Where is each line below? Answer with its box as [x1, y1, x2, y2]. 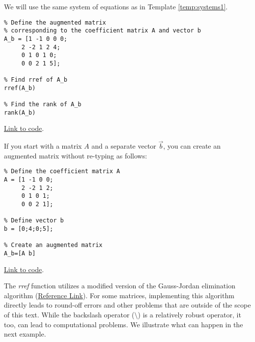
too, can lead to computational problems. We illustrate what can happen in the [4, 319, 243, 329]
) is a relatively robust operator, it [138, 310, 241, 320]
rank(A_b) [4, 109, 36, 116]
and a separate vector [91, 141, 156, 151]
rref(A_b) [4, 84, 36, 92]
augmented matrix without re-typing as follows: [4, 150, 147, 160]
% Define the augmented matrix [4, 19, 106, 26]
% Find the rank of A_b [4, 101, 82, 108]
